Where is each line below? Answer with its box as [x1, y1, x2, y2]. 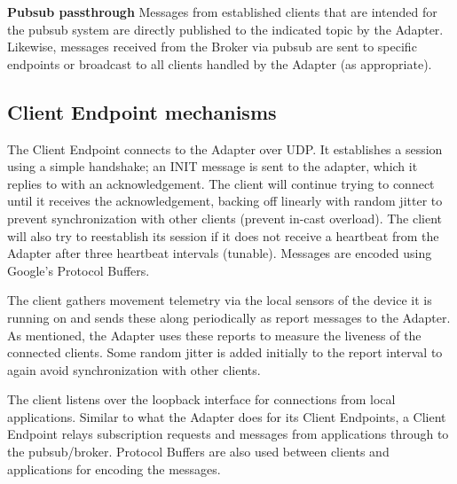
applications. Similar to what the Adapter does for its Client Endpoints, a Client [7, 407, 446, 425]
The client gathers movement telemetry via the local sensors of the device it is [7, 291, 432, 309]
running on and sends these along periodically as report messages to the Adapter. [7, 308, 451, 326]
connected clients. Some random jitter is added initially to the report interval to [7, 343, 443, 362]
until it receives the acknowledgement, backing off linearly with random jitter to [7, 191, 443, 210]
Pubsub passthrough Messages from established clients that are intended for [7, 3, 437, 20]
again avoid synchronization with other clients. [7, 360, 261, 379]
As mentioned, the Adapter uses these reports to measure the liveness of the [7, 325, 422, 344]
